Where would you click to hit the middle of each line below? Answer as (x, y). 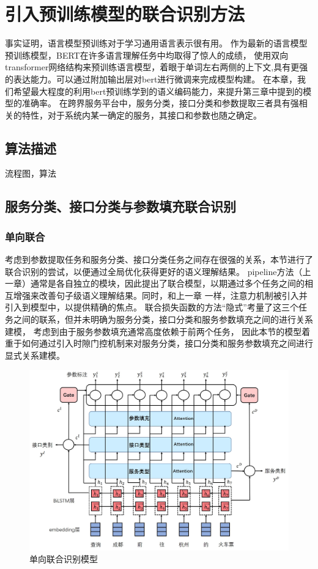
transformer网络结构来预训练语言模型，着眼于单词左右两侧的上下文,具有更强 (157, 67)
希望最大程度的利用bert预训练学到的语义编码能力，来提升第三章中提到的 (158, 91)
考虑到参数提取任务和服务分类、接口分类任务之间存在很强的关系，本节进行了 (159, 259)
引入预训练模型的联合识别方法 (125, 14)
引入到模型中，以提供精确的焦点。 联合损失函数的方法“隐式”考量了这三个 (152, 307)
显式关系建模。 (35, 355)
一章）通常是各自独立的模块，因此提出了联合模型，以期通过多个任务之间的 (155, 283)
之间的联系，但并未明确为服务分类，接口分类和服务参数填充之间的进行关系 (163, 319)
